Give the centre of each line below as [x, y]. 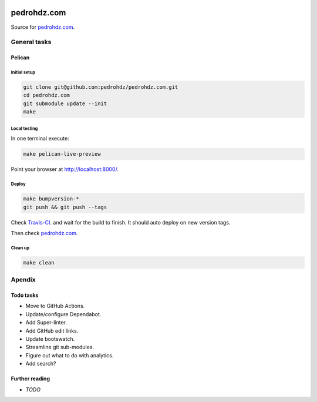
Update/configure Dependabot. [63, 314]
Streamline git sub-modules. [60, 347]
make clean [39, 262]
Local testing [24, 128]
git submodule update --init [65, 103]
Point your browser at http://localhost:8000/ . [65, 169]
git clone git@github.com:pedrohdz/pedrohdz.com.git [101, 87]
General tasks [31, 42]
